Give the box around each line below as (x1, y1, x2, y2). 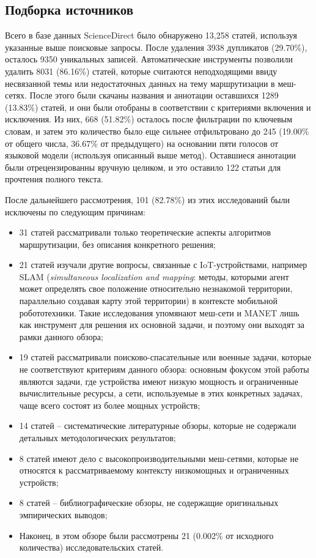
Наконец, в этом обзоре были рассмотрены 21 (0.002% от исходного (19, 529, 274, 541)
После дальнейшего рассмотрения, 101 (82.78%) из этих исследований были (5, 193, 290, 206)
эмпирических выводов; (19, 508, 108, 521)
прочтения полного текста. (5, 173, 103, 185)
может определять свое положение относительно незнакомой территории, (19, 282, 293, 295)
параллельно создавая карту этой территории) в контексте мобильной (19, 294, 277, 307)
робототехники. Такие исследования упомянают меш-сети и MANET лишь (19, 306, 299, 319)
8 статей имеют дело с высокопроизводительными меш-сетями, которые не (19, 452, 299, 464)
